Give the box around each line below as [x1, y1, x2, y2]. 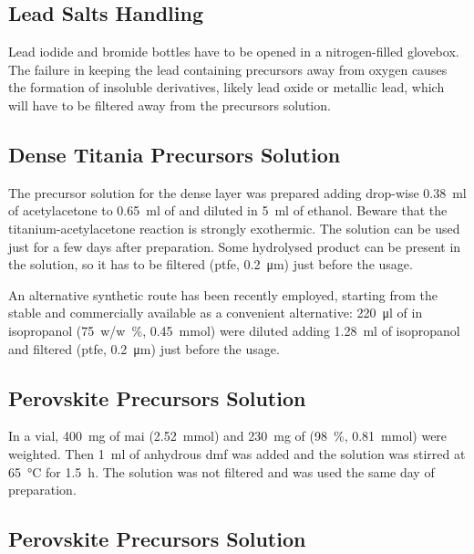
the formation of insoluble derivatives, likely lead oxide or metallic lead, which [8, 78, 445, 97]
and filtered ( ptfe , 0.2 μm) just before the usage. [8, 339, 280, 358]
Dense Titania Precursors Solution [8, 140, 341, 168]
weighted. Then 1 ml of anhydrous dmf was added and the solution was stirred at [8, 444, 466, 463]
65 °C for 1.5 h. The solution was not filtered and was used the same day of [8, 462, 435, 481]
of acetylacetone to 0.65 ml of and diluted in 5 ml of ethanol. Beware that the [8, 201, 448, 220]
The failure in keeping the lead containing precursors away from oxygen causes [8, 59, 448, 78]
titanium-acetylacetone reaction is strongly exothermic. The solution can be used [8, 218, 460, 237]
